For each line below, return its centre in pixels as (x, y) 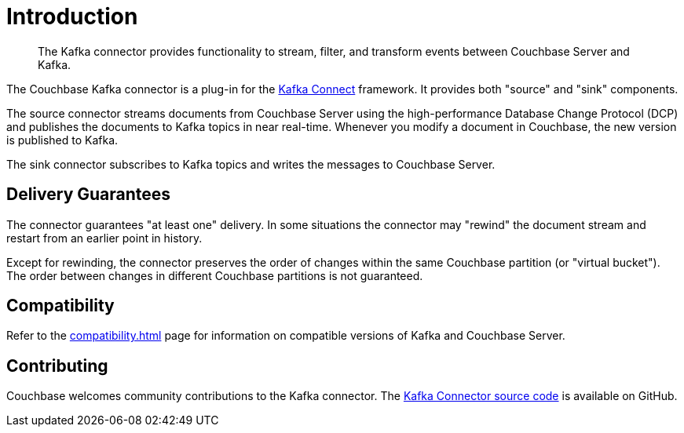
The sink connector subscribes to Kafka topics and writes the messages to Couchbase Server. (251, 164)
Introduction (72, 16)
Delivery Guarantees (89, 195)
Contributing (57, 366)
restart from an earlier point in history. (104, 238)
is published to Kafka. (62, 140)
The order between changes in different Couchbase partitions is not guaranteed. (215, 275)
